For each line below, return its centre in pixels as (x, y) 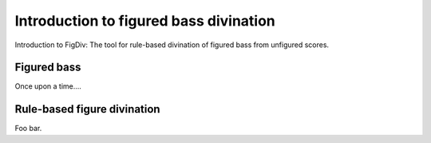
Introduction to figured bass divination (145, 21)
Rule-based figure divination (87, 109)
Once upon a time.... (48, 86)
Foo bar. (28, 129)
